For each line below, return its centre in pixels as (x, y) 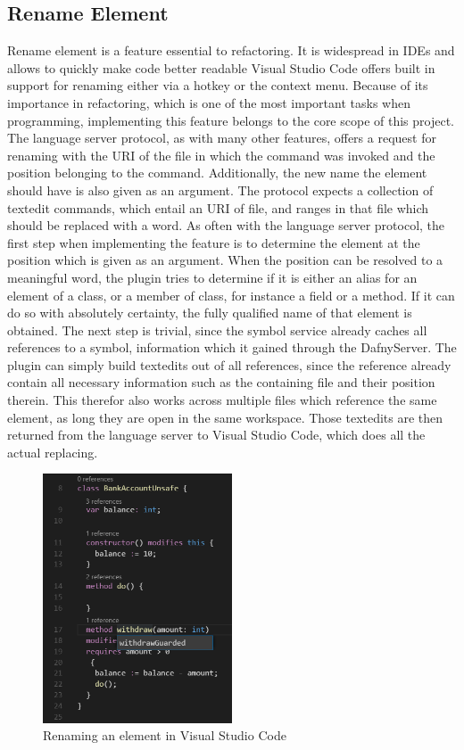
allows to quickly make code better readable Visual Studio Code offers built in (221, 67)
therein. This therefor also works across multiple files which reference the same (222, 400)
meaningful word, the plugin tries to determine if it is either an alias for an (212, 277)
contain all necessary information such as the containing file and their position (221, 382)
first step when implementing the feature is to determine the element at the (214, 242)
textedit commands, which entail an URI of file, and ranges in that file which (218, 207)
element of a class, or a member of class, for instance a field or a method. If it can (231, 295)
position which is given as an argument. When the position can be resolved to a (225, 260)
